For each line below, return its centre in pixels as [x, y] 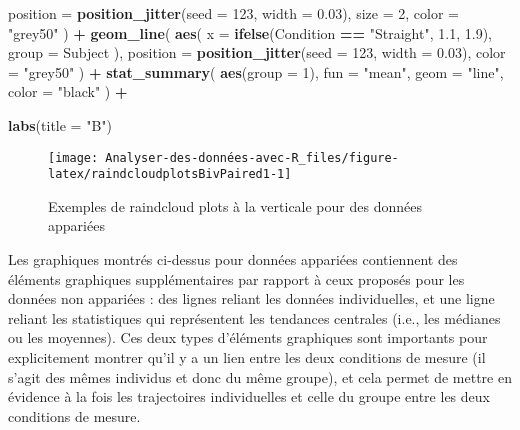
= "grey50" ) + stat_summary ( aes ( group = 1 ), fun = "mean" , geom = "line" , [256, 71]
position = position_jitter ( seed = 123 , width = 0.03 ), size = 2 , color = [233, 13]
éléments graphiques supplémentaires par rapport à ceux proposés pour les [236, 278]
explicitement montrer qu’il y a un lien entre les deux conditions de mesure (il [247, 357]
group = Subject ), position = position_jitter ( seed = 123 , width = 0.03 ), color [257, 52]
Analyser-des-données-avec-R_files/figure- [252, 157]
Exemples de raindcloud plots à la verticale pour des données [235, 205]
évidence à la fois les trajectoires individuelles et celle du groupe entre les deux [249, 396]
